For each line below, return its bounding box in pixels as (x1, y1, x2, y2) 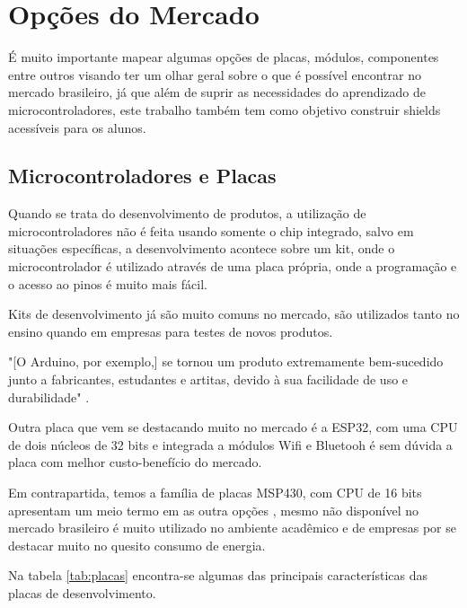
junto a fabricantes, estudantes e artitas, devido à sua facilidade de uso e (8, 370, 409, 389)
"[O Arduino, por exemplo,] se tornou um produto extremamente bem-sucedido (8, 352, 444, 371)
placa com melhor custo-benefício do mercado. (8, 453, 262, 471)
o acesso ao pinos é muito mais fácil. (8, 274, 207, 293)
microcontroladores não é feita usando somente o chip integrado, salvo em (8, 221, 414, 240)
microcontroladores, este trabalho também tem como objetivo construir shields (8, 100, 441, 119)
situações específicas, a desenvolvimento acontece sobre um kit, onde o (8, 239, 395, 258)
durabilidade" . (8, 387, 90, 406)
